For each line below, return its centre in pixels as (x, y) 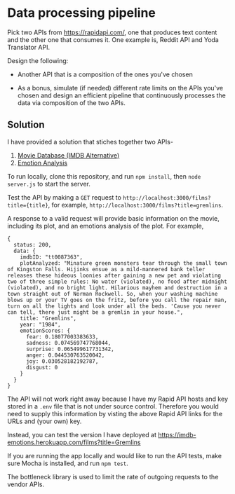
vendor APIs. (26, 484)
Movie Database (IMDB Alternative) (68, 155)
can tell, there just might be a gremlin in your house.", (95, 312)
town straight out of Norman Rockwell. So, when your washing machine (113, 294)
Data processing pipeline (82, 13)
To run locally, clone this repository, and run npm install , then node (104, 176)
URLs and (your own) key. (45, 421)
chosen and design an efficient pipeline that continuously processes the (122, 95)
